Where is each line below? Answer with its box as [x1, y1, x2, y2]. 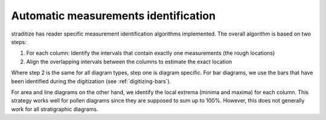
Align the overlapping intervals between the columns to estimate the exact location [26, 58, 232, 65]
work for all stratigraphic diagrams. [11, 106, 98, 113]
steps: [11, 38, 27, 45]
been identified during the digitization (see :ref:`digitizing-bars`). [11, 77, 171, 84]
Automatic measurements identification [11, 9, 216, 22]
